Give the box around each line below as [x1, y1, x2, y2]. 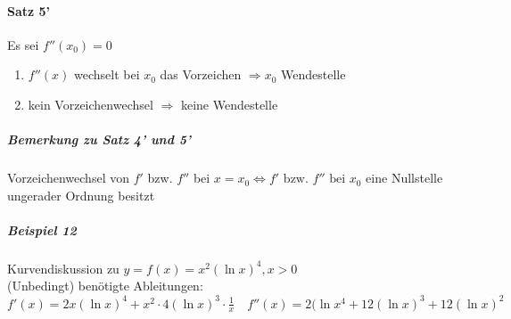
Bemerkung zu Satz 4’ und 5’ [7, 130, 192, 149]
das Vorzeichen [160, 65, 242, 84]
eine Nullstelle [366, 168, 443, 187]
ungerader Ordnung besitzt [7, 185, 155, 204]
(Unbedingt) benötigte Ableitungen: [7, 276, 203, 295]
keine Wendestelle [180, 94, 278, 113]
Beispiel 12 [7, 220, 77, 239]
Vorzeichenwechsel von [7, 168, 129, 187]
